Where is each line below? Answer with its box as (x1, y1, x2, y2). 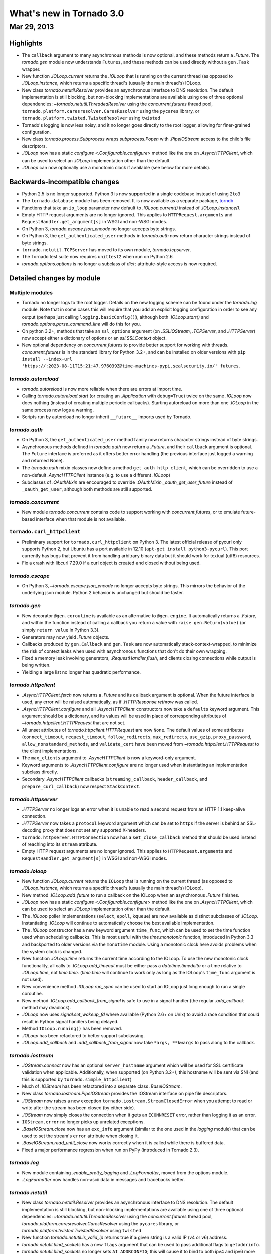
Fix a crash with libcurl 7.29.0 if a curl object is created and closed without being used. (22, 560, 201, 566)
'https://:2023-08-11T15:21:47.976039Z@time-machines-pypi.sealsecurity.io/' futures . (22, 363, 240, 369)
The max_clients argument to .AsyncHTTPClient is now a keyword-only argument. (22, 755, 196, 761)
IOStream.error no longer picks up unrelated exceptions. (22, 1119, 145, 1125)
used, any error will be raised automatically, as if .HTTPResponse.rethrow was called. (22, 699, 198, 705)
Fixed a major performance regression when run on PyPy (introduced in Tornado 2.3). (22, 1147, 199, 1153)
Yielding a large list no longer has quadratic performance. (22, 669, 141, 675)
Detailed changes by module (9, 274, 101, 282)
